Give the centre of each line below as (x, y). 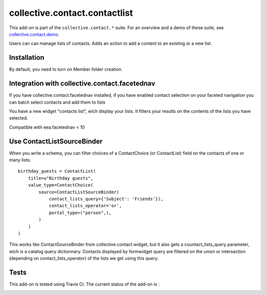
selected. (18, 118)
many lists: (20, 160)
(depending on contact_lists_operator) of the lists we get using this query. (84, 258)
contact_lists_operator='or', (85, 206)
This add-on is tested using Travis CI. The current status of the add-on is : (84, 284)
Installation (27, 57)
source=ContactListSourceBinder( (79, 192)
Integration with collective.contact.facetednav (82, 84)
